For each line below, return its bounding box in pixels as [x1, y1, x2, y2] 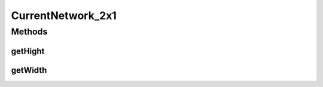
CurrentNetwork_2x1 [11, 9, 117, 22]
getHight [11, 46, 45, 56]
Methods [11, 26, 48, 37]
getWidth [11, 65, 47, 75]
